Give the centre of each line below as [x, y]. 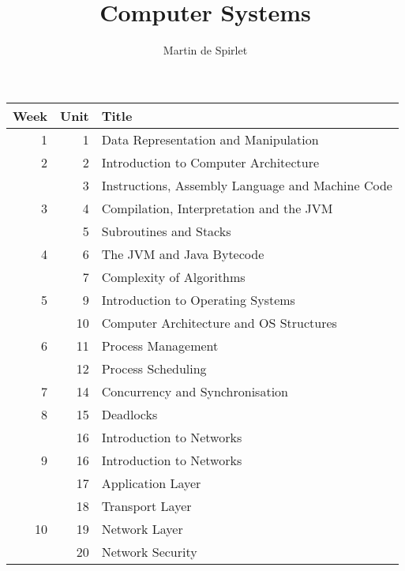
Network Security [149, 551]
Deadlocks [129, 414]
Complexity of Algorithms [173, 276]
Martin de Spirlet [205, 50]
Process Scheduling [154, 368]
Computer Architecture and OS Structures [219, 322]
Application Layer [151, 483]
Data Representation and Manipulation [210, 139]
